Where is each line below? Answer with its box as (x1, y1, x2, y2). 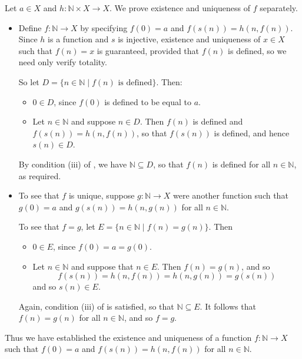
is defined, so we (228, 44, 287, 56)
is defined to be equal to (104, 95, 191, 108)
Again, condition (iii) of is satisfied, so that (18, 300, 174, 312)
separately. (260, 2, 298, 14)
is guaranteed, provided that (97, 44, 200, 56)
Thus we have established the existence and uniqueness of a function (5, 331, 252, 343)
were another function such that (173, 189, 288, 202)
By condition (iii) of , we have (18, 157, 127, 170)
